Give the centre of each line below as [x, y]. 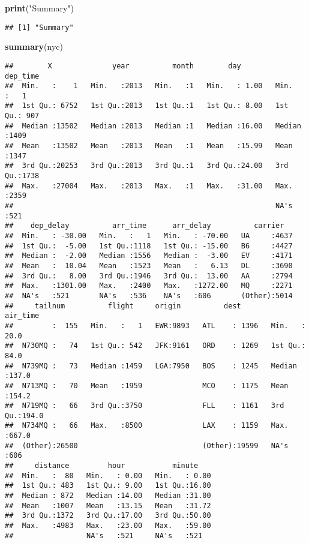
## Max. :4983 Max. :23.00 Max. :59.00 [108, 526]
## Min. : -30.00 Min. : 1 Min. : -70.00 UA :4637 [149, 236]
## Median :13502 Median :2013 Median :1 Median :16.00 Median [153, 126]
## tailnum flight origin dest [123, 306]
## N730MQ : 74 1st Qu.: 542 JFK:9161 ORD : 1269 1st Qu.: [155, 346]
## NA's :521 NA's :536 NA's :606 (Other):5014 [149, 295]
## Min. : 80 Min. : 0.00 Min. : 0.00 [108, 475]
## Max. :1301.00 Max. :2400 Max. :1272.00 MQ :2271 [149, 286]
